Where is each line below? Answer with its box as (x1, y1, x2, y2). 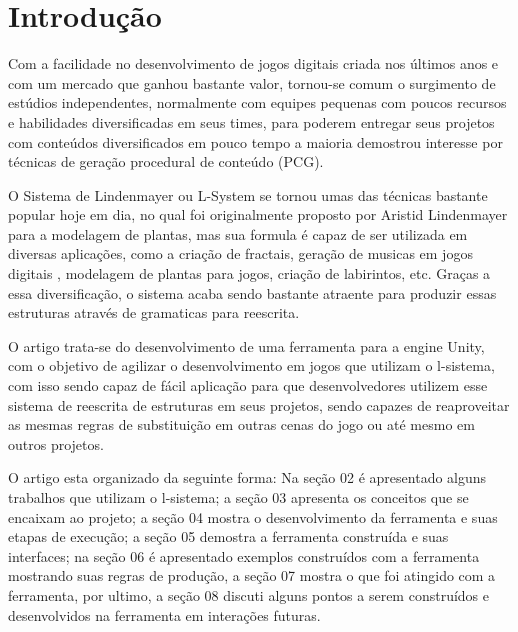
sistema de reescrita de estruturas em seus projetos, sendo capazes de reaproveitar (8, 394, 510, 415)
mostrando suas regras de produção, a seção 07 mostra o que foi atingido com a (8, 565, 496, 586)
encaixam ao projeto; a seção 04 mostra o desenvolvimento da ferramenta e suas (8, 506, 498, 527)
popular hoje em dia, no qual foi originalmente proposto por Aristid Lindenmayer (8, 204, 508, 225)
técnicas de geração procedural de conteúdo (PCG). (8, 151, 324, 172)
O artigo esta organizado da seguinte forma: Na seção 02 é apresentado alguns (8, 467, 487, 488)
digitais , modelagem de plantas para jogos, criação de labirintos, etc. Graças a (8, 263, 491, 284)
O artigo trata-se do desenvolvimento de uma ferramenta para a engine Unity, (8, 335, 485, 356)
